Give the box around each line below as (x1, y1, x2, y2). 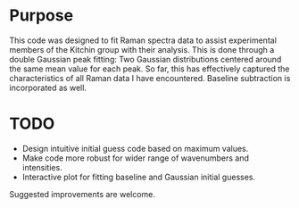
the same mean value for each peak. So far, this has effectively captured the (9, 63, 290, 74)
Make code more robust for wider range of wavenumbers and (21, 153, 250, 163)
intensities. (21, 162, 62, 172)
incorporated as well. (9, 82, 87, 93)
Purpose (9, 5, 74, 26)
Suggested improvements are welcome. (9, 188, 156, 199)
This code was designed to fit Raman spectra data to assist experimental (9, 35, 277, 46)
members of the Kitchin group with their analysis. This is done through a (9, 44, 275, 54)
